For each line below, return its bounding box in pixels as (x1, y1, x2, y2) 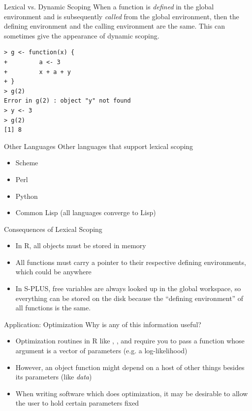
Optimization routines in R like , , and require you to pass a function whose (15, 336, 245, 346)
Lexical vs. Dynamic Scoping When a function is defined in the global (4, 1, 214, 11)
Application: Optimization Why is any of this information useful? (4, 319, 201, 329)
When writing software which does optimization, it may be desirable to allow (15, 388, 248, 398)
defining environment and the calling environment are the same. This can (4, 21, 225, 31)
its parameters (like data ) (15, 372, 92, 382)
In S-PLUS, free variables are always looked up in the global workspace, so (15, 283, 241, 294)
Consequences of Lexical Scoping (4, 224, 102, 234)
